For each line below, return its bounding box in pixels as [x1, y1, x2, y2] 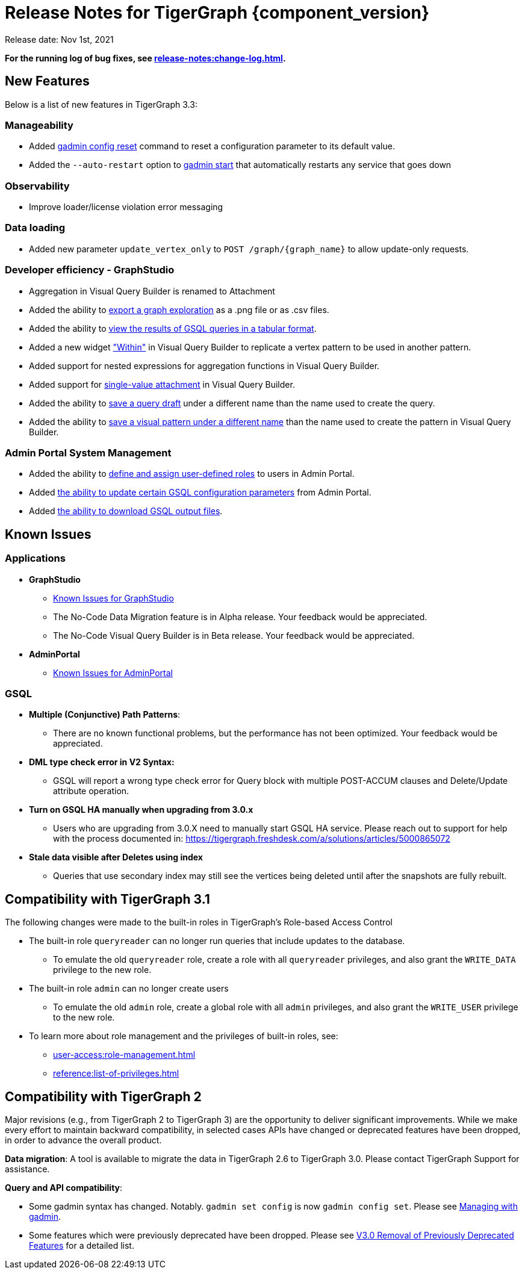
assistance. [5, 1164, 50, 1174]
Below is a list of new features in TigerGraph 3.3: [5, 99, 197, 110]
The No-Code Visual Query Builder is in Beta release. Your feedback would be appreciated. [53, 630, 415, 641]
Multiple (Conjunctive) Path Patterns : [29, 709, 181, 720]
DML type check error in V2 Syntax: [29, 757, 175, 768]
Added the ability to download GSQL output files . [29, 506, 223, 517]
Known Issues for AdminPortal [53, 667, 173, 678]
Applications [5, 552, 66, 565]
